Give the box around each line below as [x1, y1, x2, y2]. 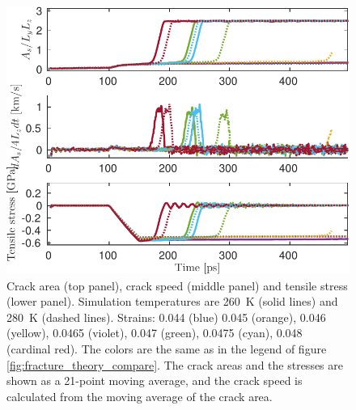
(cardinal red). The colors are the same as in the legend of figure [6, 340, 327, 357]
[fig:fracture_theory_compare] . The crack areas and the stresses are [6, 356, 343, 373]
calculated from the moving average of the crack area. [6, 387, 273, 404]
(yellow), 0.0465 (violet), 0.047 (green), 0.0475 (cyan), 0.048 [6, 324, 303, 341]
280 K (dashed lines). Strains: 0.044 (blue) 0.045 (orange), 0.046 [6, 308, 326, 325]
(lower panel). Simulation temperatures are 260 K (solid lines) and [6, 293, 338, 310]
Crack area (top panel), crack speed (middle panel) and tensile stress [6, 277, 348, 294]
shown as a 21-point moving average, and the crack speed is [6, 372, 303, 389]
